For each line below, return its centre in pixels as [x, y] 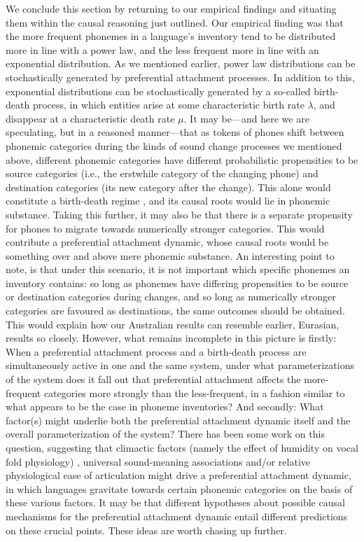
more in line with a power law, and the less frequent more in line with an [162, 49]
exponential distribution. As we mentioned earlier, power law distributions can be [181, 63]
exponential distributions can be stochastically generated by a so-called [158, 91]
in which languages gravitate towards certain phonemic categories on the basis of [179, 488]
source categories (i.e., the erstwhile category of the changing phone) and [162, 173]
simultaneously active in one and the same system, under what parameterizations [180, 365]
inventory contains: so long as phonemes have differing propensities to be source [177, 283]
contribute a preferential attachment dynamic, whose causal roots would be [167, 242]
